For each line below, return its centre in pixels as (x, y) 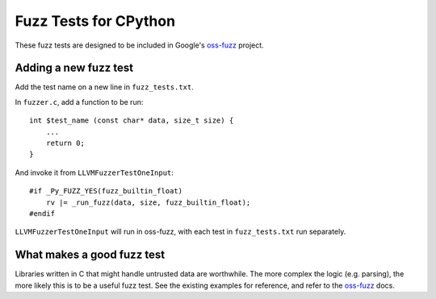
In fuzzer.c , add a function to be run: (79, 102)
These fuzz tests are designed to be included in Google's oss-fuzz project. (139, 45)
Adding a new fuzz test (74, 68)
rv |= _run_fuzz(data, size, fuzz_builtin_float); (148, 202)
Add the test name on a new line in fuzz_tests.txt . (104, 87)
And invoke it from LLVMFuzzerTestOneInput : (94, 172)
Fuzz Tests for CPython (95, 21)
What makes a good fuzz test (90, 255)
